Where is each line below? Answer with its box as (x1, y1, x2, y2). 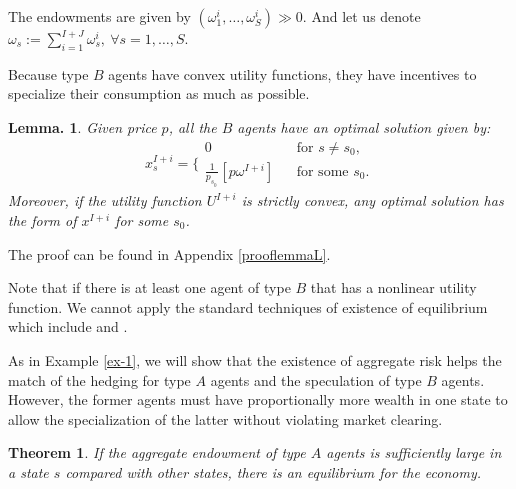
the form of (8, 209, 77, 230)
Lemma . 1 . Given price (8, 116, 157, 137)
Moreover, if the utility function (8, 190, 202, 211)
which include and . (8, 316, 128, 337)
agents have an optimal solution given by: (237, 116, 491, 137)
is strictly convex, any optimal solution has (241, 190, 504, 211)
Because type (8, 63, 89, 84)
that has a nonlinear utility (310, 277, 477, 298)
